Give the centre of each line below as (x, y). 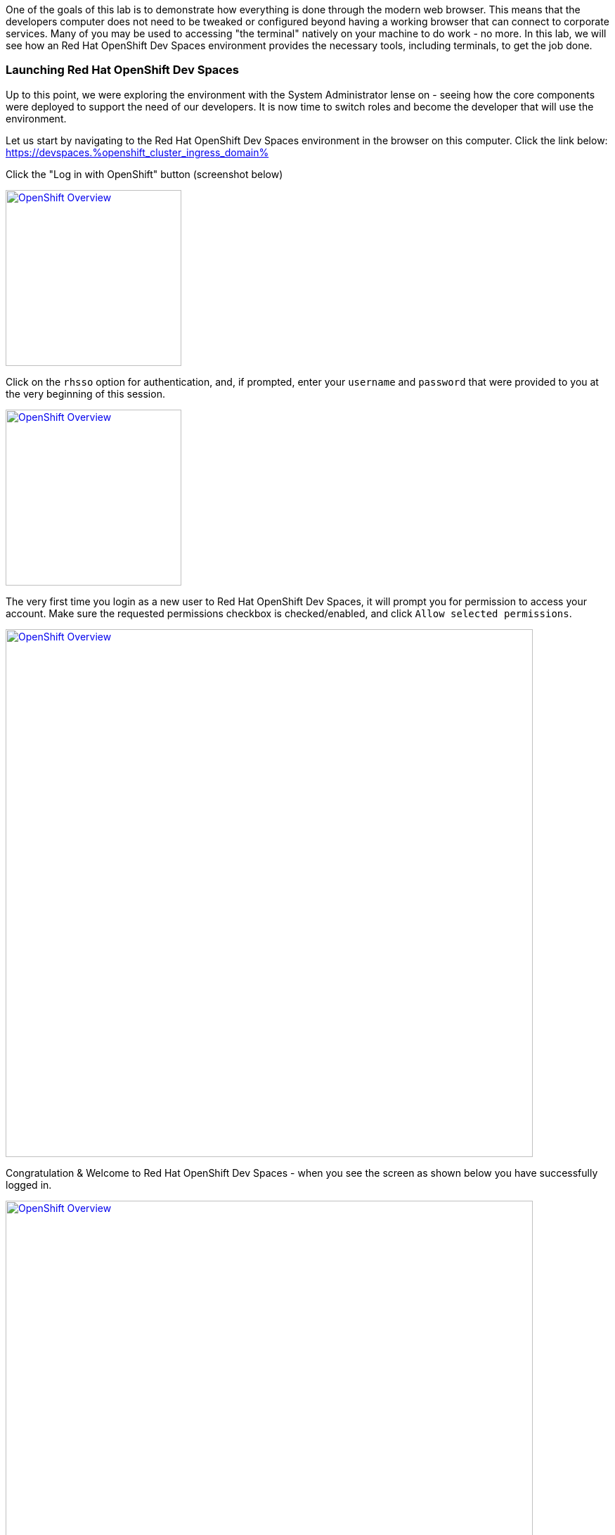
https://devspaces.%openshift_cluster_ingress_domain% (137, 152)
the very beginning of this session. (85, 393)
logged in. (29, 1185)
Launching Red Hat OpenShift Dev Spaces (122, 70)
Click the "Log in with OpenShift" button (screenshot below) (144, 174)
